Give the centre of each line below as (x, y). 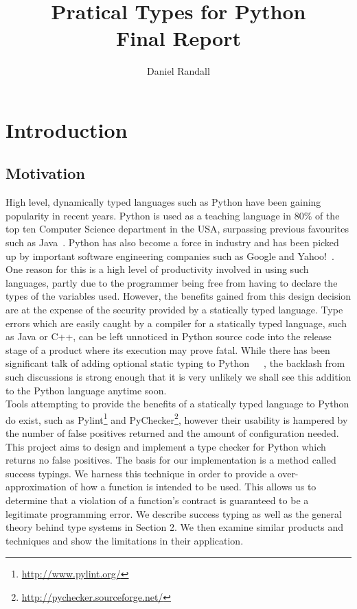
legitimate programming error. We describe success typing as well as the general (174, 513)
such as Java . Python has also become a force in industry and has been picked (172, 242)
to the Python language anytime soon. (86, 390)
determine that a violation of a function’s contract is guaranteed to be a (157, 500)
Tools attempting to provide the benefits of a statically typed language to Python (177, 404)
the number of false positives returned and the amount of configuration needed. (172, 433)
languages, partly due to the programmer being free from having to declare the (172, 282)
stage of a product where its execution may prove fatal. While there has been (168, 349)
